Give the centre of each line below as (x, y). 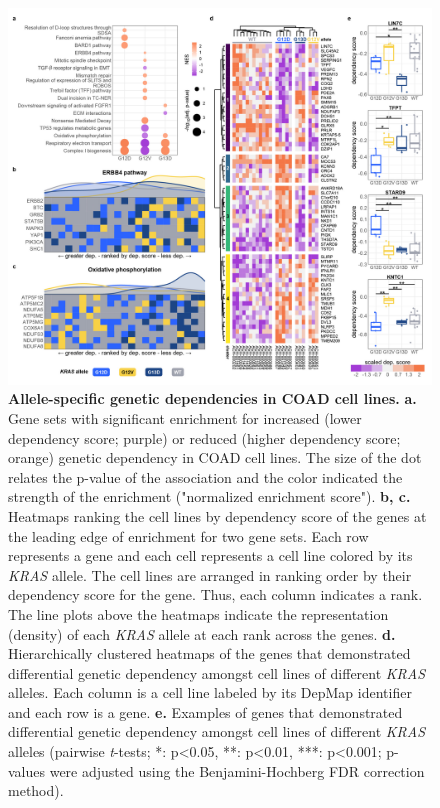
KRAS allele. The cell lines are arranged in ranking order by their (210, 574)
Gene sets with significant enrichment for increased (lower (185, 417)
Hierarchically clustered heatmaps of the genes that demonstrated (209, 653)
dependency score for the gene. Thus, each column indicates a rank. (215, 594)
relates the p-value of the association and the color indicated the (205, 476)
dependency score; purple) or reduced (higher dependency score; (204, 437)
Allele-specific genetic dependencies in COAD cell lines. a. (212, 398)
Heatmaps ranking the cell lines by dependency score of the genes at (217, 515)
